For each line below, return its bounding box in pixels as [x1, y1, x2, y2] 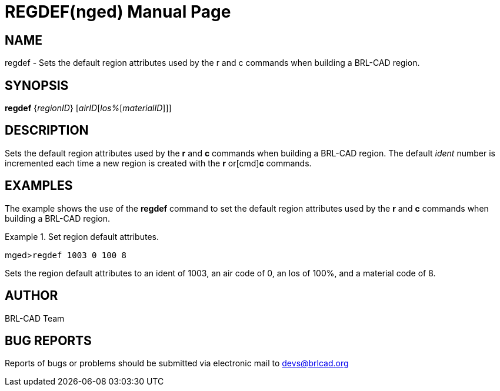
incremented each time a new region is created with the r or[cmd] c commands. [5, 158, 312, 168]
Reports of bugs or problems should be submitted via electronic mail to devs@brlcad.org [5, 358, 349, 369]
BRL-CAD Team [5, 313, 65, 323]
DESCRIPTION [5, 123, 89, 138]
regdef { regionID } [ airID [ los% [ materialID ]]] [5, 103, 172, 113]
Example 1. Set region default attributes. [5, 231, 159, 242]
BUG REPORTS [5, 333, 92, 348]
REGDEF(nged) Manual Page [5, 2, 231, 22]
